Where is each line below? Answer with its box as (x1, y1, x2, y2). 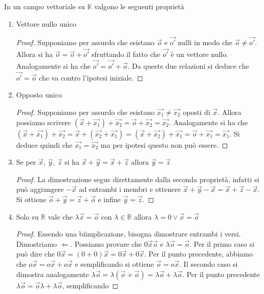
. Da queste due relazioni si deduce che (127, 61, 249, 71)
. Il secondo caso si (179, 258, 238, 269)
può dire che (16, 248, 55, 259)
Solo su (16, 211, 39, 222)
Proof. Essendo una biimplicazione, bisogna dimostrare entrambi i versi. (16, 228, 241, 239)
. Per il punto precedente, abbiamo (144, 248, 253, 259)
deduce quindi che (16, 139, 73, 150)
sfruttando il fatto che (91, 49, 161, 60)
